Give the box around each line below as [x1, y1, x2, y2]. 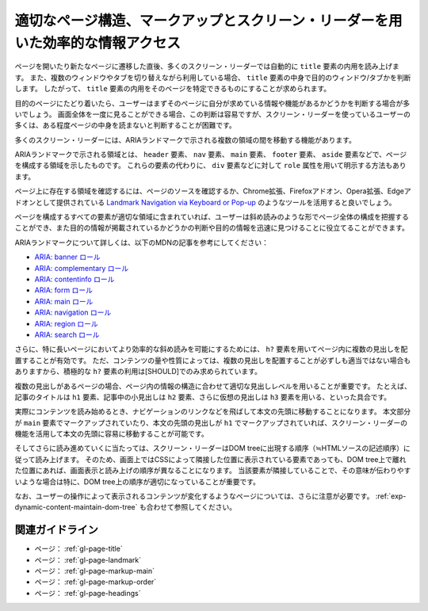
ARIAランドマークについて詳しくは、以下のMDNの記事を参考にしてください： [14, 238, 269, 247]
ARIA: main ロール [34, 296, 94, 306]
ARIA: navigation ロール [34, 307, 112, 317]
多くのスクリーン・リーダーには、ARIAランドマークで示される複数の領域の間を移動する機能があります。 [14, 135, 356, 144]
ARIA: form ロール [34, 285, 93, 295]
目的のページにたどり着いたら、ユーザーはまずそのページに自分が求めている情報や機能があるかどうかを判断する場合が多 [14, 98, 411, 108]
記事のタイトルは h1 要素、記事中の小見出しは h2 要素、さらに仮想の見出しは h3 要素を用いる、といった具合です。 [14, 392, 392, 402]
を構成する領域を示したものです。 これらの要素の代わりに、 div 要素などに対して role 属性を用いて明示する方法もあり [14, 161, 407, 170]
